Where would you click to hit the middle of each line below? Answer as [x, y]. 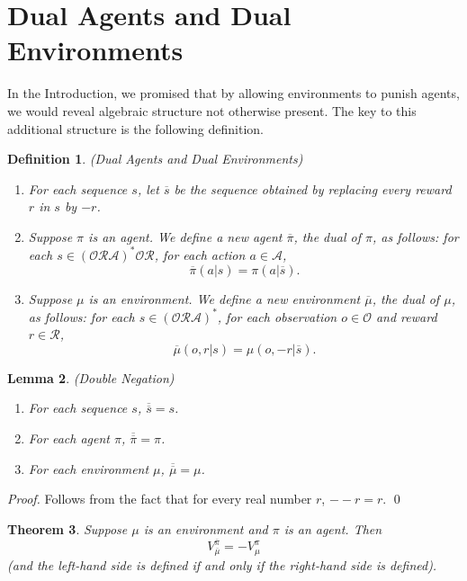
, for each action [200, 254]
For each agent [69, 438]
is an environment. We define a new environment [225, 298]
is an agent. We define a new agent [185, 236]
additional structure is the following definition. [135, 128]
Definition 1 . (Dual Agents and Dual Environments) [155, 159]
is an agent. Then [333, 528]
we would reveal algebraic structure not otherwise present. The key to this [212, 110]
